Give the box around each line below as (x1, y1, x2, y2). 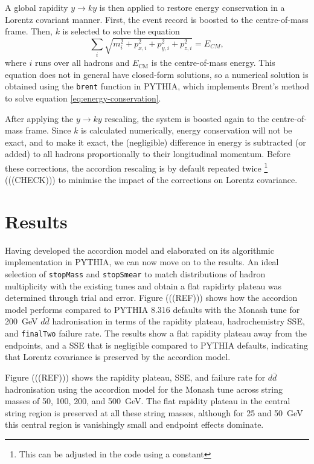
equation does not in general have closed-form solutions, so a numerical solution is (5, 68, 309, 80)
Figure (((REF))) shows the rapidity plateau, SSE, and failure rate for (5, 370, 266, 383)
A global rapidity (5, 1, 68, 13)
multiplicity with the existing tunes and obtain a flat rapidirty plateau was (5, 279, 282, 292)
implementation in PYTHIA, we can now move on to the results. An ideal (5, 256, 279, 268)
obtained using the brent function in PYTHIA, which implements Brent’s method (5, 80, 309, 92)
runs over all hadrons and (34, 56, 130, 69)
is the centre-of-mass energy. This (151, 56, 275, 69)
